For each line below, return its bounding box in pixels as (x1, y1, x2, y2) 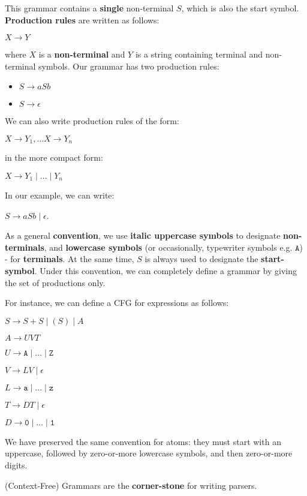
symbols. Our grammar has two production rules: (38, 59, 219, 72)
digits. (5, 458, 28, 471)
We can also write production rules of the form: (5, 115, 179, 127)
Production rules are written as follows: (5, 13, 159, 26)
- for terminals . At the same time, (5, 252, 134, 265)
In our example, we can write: (5, 189, 115, 202)
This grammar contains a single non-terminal (5, 2, 174, 14)
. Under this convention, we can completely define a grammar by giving (34, 264, 297, 276)
